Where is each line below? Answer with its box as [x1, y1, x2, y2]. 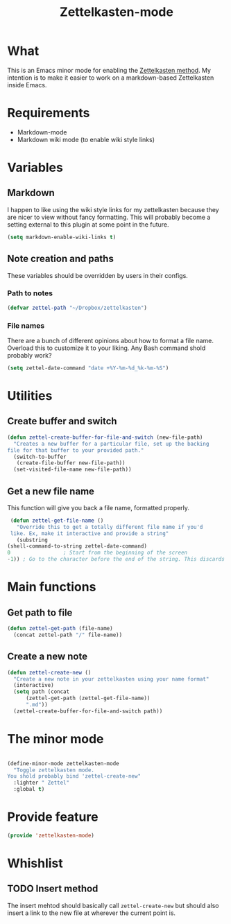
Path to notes [7, 288, 53, 298]
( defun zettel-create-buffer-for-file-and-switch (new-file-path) [7, 434, 203, 441]
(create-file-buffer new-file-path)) [16, 460, 126, 467]
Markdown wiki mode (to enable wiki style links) [17, 135, 155, 143]
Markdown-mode [17, 128, 67, 136]
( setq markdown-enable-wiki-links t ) [7, 234, 117, 241]
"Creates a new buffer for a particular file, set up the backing [13, 440, 209, 447]
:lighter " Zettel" [13, 779, 70, 787]
